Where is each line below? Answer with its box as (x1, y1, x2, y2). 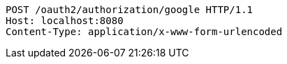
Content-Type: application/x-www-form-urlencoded (6, 26, 283, 37)
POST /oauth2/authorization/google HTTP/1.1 (6, 4, 253, 15)
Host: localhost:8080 (6, 15, 124, 26)
